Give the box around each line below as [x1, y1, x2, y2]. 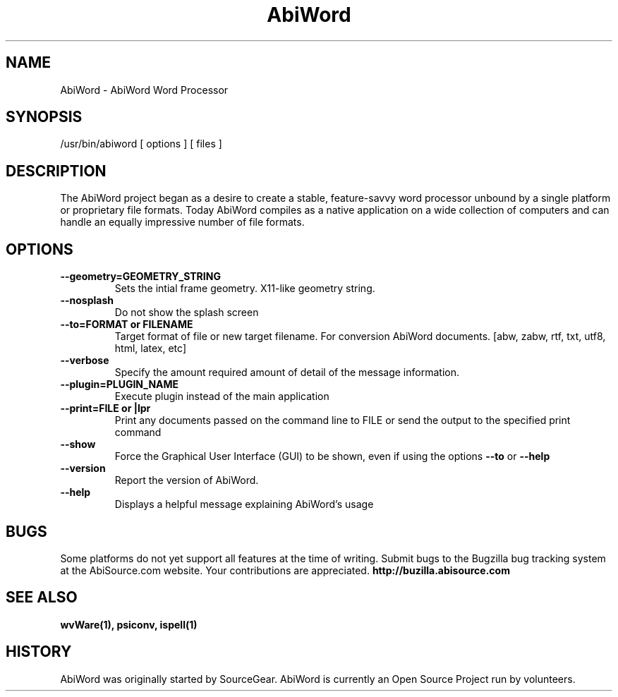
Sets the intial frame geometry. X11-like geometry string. [114, 282, 375, 295]
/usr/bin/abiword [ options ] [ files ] [60, 138, 222, 150]
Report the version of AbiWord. [114, 474, 259, 487]
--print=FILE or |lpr [60, 402, 151, 415]
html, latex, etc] [114, 342, 186, 355]
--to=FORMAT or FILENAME [60, 318, 193, 331]
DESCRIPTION [6, 162, 107, 180]
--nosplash [60, 294, 114, 307]
